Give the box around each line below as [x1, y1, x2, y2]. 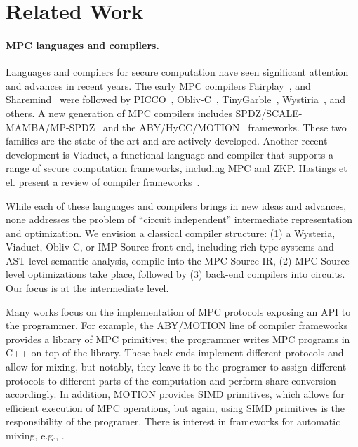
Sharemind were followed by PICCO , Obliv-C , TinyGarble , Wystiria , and [6, 92, 346, 107]
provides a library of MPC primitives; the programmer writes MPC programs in [6, 331, 350, 346]
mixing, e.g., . [6, 428, 65, 443]
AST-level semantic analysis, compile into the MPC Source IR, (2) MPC [6, 253, 318, 267]
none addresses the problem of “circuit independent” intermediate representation [6, 212, 353, 227]
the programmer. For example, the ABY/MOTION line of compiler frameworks [6, 318, 348, 333]
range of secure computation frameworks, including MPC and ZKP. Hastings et [6, 161, 347, 175]
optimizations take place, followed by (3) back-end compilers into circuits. [27, 267, 345, 281]
